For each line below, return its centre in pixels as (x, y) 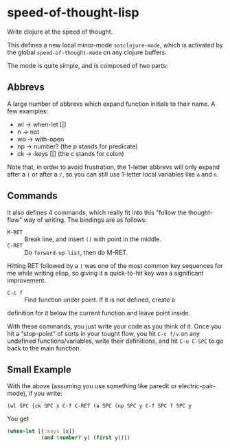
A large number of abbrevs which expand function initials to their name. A (111, 104)
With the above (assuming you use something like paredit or (92, 386)
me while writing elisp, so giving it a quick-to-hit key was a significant (105, 273)
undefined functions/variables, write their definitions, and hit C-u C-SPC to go (115, 341)
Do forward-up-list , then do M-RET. (76, 252)
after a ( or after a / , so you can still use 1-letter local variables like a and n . (113, 174)
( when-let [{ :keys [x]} (41, 432)
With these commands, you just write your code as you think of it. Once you (114, 326)
